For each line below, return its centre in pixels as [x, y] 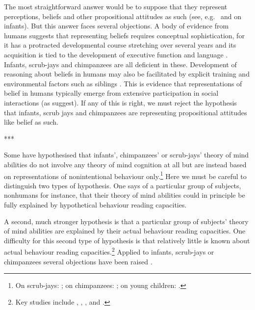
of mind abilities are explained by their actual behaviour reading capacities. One [125, 231]
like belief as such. [31, 122]
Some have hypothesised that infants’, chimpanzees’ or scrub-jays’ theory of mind [127, 155]
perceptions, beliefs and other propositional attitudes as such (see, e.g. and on [123, 16]
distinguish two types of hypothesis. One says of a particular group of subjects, [123, 185]
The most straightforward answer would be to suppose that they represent [116, 6]
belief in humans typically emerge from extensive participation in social [111, 93]
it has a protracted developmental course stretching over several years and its [120, 45]
